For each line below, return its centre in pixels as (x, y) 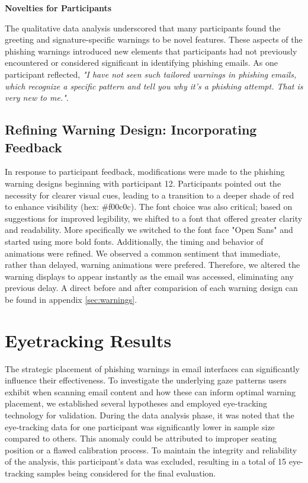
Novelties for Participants (58, 8)
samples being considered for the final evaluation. (126, 473)
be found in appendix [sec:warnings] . (71, 299)
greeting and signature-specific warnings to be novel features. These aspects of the (154, 39)
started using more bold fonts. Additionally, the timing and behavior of (134, 241)
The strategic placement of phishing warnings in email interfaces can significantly (152, 368)
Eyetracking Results (88, 340)
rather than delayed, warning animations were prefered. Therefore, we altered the (153, 265)
